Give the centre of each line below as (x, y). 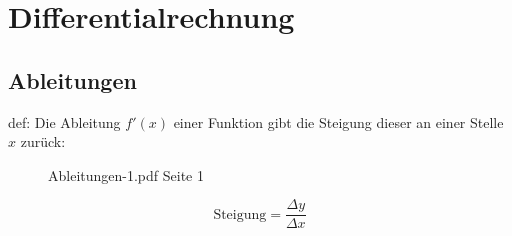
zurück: (43, 141)
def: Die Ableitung (64, 121)
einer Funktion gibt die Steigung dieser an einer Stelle (338, 121)
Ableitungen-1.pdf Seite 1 (126, 174)
